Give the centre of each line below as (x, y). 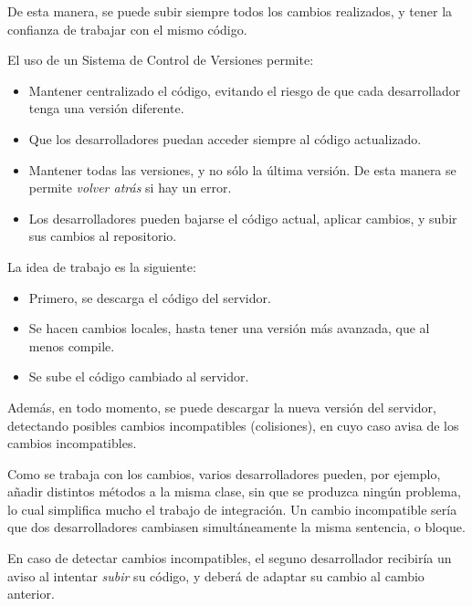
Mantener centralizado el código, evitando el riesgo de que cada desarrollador (245, 90)
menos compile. (72, 345)
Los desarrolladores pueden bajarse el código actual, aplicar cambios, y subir (243, 218)
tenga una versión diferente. (106, 108)
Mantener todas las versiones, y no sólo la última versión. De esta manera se (242, 169)
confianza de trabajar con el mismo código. (127, 29)
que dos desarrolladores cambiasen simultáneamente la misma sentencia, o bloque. (236, 527)
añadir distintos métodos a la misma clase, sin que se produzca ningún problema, (234, 491)
